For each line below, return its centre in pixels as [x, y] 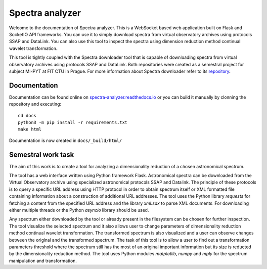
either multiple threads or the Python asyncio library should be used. [79, 210]
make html [30, 129]
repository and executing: [35, 104]
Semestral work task [42, 155]
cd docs [27, 115]
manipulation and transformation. [43, 261]
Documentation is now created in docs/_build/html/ [66, 140]
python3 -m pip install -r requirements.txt [73, 122]
